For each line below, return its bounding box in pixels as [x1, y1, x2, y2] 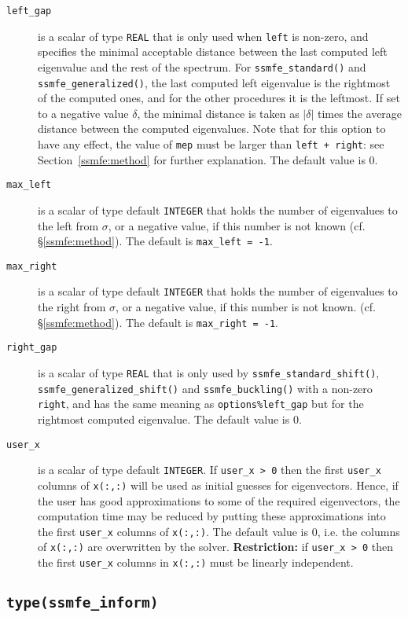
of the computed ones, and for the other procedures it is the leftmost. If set [38, 90, 400, 106]
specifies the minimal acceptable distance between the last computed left [38, 43, 388, 60]
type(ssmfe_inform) [6, 594, 159, 611]
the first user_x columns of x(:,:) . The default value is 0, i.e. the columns [38, 523, 400, 539]
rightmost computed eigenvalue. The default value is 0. [38, 411, 302, 427]
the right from [38, 299, 106, 315]
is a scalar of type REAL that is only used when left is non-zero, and [38, 28, 369, 44]
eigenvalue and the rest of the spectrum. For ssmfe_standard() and [38, 58, 366, 75]
